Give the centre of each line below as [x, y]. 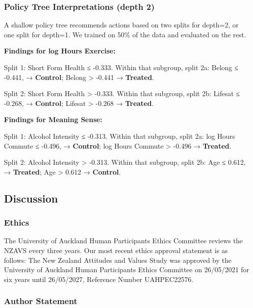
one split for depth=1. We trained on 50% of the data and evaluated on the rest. [125, 34]
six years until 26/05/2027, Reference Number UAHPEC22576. [99, 279]
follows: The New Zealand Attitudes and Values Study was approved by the [118, 260]
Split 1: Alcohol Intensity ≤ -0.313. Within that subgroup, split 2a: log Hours [120, 136]
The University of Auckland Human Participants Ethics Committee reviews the [123, 241]
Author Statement [41, 301]
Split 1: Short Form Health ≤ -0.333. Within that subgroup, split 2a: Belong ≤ [121, 67]
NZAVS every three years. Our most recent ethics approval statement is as [116, 250]
